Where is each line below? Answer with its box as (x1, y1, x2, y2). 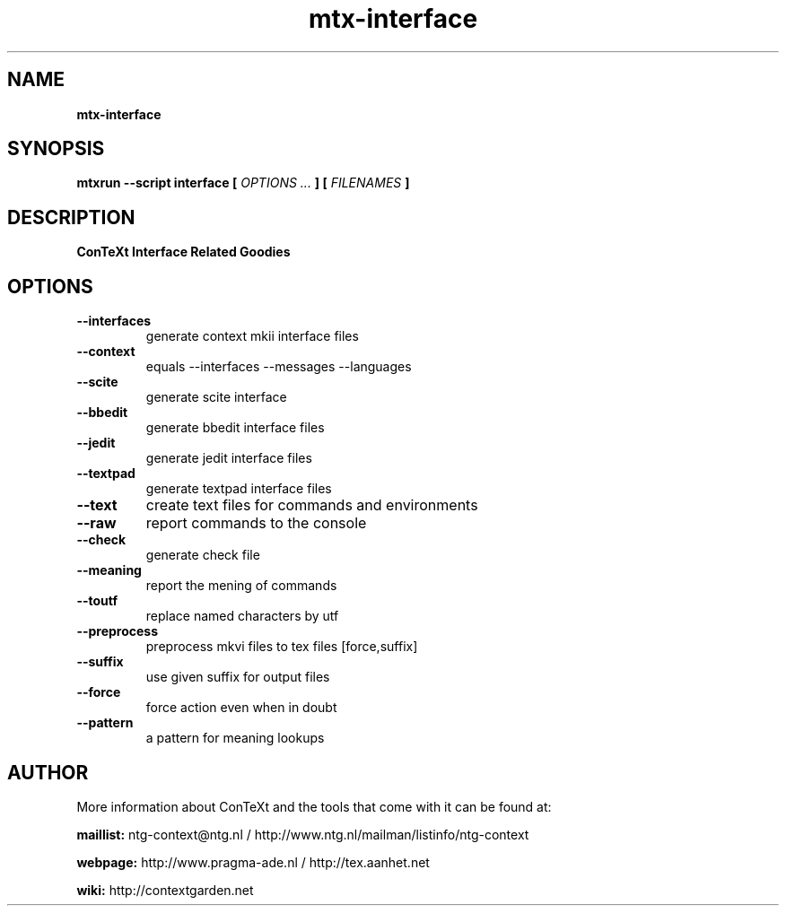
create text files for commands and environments (145, 496, 478, 515)
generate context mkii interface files (145, 328, 359, 344)
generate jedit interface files (145, 450, 312, 466)
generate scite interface (145, 389, 287, 405)
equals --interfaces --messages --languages (145, 359, 412, 375)
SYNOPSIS (7, 137, 105, 161)
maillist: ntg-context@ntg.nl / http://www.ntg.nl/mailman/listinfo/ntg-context (76, 826, 529, 842)
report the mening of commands (145, 578, 337, 594)
